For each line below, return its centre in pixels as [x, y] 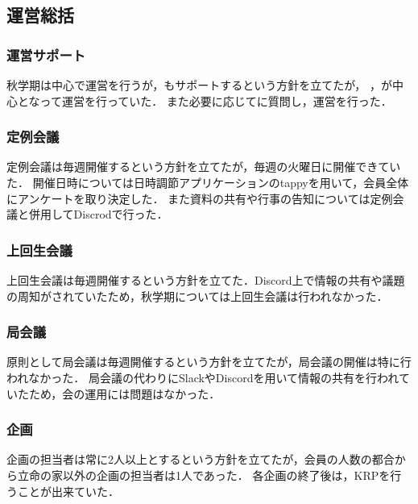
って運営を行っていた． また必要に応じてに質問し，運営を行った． [216, 100]
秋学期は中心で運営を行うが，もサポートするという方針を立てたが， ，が [199, 85]
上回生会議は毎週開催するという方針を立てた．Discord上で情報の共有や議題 [206, 280]
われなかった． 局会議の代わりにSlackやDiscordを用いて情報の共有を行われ [203, 377]
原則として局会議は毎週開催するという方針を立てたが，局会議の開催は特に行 [209, 362]
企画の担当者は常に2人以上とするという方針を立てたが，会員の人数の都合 [201, 459]
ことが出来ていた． [68, 491]
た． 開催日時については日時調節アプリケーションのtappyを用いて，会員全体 [208, 182]
